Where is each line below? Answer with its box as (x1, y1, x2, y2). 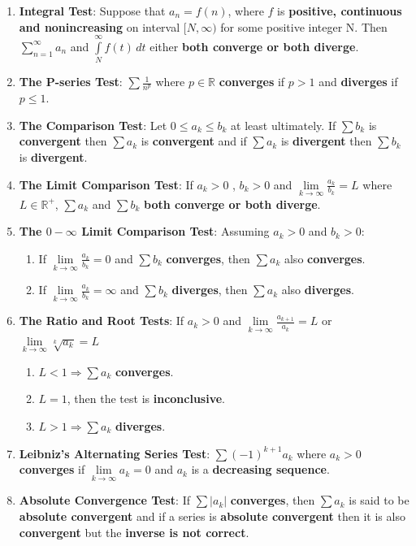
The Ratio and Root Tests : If (19, 312, 184, 329)
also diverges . (281, 281, 354, 298)
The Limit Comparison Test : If (19, 175, 193, 193)
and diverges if (318, 73, 398, 90)
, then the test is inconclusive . (67, 390, 226, 407)
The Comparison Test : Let (19, 116, 167, 133)
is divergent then (280, 132, 372, 149)
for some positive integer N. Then (220, 18, 388, 35)
